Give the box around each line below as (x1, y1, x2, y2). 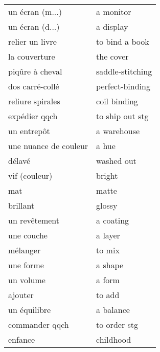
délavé (8, 155, 31, 166)
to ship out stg (96, 110, 149, 122)
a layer (96, 229, 120, 241)
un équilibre (8, 304, 51, 316)
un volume (8, 274, 45, 286)
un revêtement (8, 214, 60, 226)
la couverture (8, 50, 55, 62)
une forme (8, 259, 44, 271)
